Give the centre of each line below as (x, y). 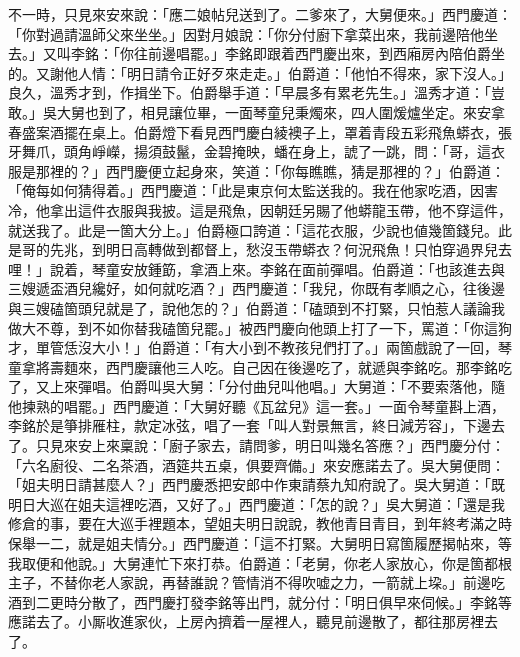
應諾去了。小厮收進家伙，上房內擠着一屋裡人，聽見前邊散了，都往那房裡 (246, 621)
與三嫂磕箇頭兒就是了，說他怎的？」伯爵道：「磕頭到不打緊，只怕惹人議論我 (256, 307)
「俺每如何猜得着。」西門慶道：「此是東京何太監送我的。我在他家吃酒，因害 (253, 190)
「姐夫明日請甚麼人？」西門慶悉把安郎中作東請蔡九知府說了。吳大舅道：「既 (256, 484)
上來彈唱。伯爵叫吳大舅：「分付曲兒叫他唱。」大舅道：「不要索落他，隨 (277, 386)
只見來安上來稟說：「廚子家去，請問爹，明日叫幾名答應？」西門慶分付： (270, 445)
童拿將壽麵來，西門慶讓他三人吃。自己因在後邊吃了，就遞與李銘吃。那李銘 (253, 366)
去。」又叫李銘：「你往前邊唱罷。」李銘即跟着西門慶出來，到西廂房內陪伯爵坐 (256, 53)
